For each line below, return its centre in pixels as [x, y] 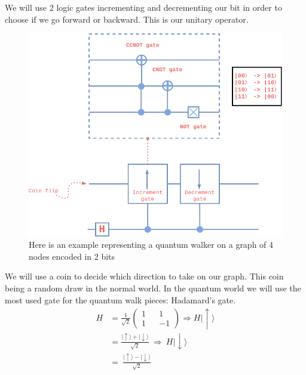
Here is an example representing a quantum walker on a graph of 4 [151, 245]
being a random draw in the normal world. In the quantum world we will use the [153, 288]
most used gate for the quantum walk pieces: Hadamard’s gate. [120, 299]
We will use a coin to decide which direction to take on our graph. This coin [144, 276]
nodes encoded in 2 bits [72, 256]
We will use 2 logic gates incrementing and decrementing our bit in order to [143, 7]
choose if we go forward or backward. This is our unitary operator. [127, 19]
